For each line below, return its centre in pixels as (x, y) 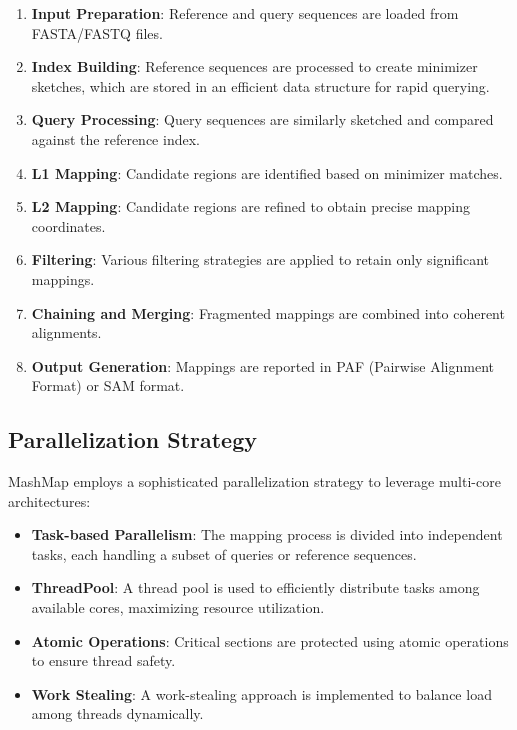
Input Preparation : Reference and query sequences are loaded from (245, 13)
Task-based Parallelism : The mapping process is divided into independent (267, 534)
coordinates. (68, 225)
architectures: (49, 500)
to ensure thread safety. (103, 660)
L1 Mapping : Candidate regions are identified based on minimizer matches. (267, 172)
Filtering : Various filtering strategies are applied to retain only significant (260, 259)
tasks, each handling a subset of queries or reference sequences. (224, 553)
